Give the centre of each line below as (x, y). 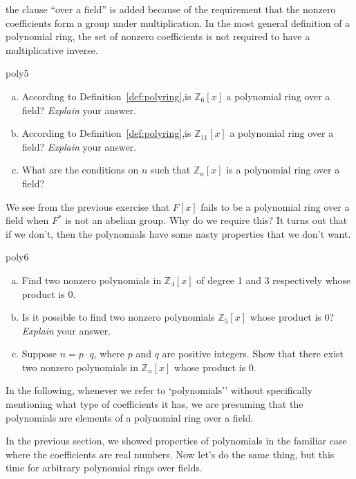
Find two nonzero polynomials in (92, 280)
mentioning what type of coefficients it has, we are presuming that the (154, 404)
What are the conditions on (80, 170)
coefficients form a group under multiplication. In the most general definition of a (178, 22)
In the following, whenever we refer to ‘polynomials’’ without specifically (159, 390)
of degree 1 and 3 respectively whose (274, 280)
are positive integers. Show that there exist (253, 354)
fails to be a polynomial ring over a (275, 206)
